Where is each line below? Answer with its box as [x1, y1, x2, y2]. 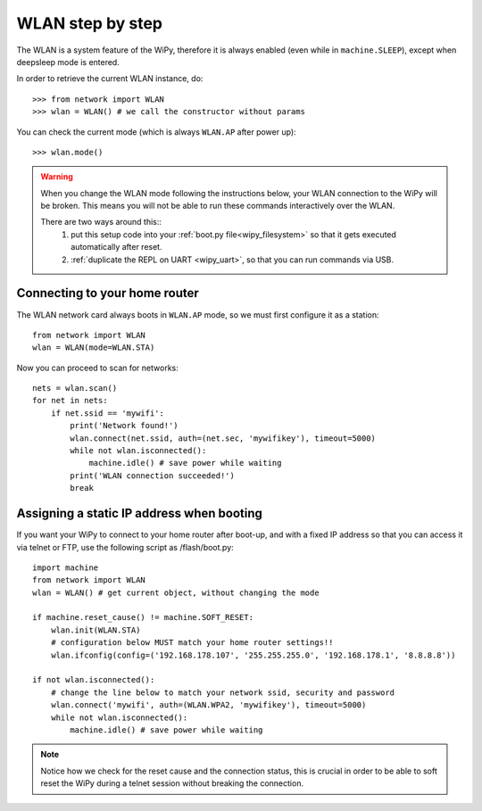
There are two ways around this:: [40, 217, 162, 228]
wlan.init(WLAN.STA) [50, 625, 141, 635]
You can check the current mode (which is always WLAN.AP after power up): [16, 126, 296, 137]
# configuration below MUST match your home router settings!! [50, 638, 334, 648]
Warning [40, 171, 73, 182]
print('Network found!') [70, 420, 179, 431]
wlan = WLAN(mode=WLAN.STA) [32, 343, 155, 352]
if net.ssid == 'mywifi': [50, 408, 165, 418]
